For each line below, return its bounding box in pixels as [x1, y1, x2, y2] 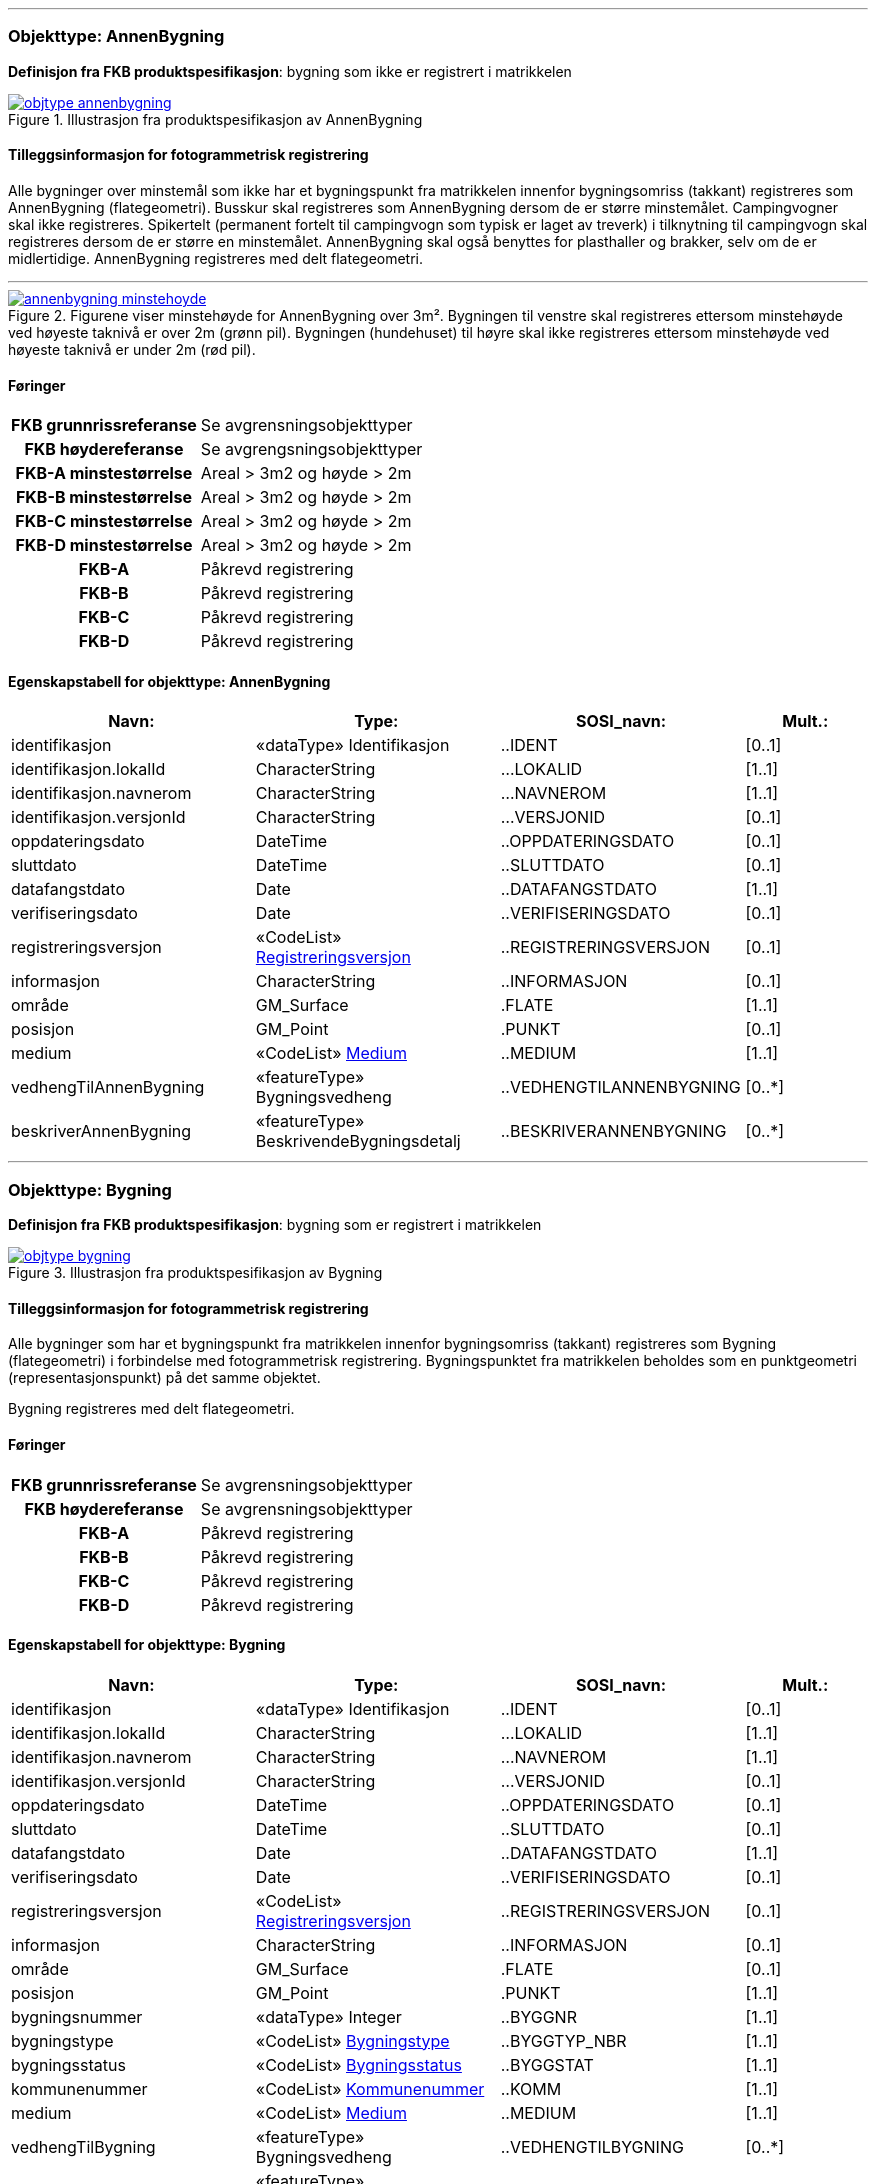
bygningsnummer [11, 2006, 143, 2027]
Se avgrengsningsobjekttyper [200, 439, 423, 460]
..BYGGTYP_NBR [500, 2030, 627, 2051]
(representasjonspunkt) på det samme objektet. [8, 1369, 321, 1387]
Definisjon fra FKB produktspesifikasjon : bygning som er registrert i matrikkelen [8, 1216, 542, 1234]
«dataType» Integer [255, 2006, 402, 2027]
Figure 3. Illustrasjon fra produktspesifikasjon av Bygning [8, 1264, 383, 1282]
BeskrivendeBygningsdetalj [255, 1131, 461, 1152]
